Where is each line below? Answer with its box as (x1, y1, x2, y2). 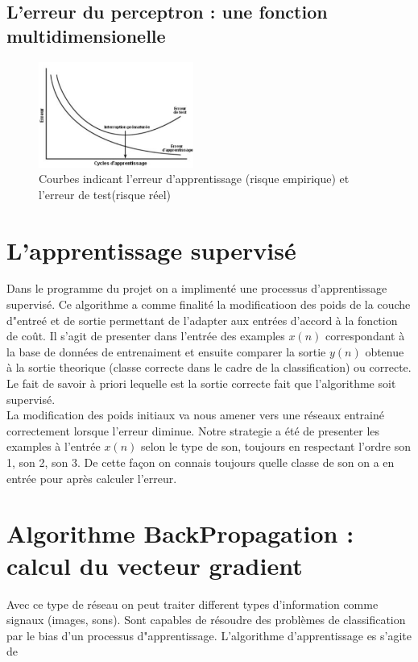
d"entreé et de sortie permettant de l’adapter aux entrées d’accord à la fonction (6, 311, 398, 328)
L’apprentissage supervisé (6, 233, 296, 266)
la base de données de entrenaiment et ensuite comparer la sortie (6, 343, 326, 360)
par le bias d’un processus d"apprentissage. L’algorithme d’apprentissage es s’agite (6, 627, 412, 643)
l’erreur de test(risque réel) (39, 185, 172, 202)
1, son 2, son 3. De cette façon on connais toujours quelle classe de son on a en (6, 454, 395, 471)
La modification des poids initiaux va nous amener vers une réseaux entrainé (6, 406, 384, 423)
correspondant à (325, 327, 405, 344)
